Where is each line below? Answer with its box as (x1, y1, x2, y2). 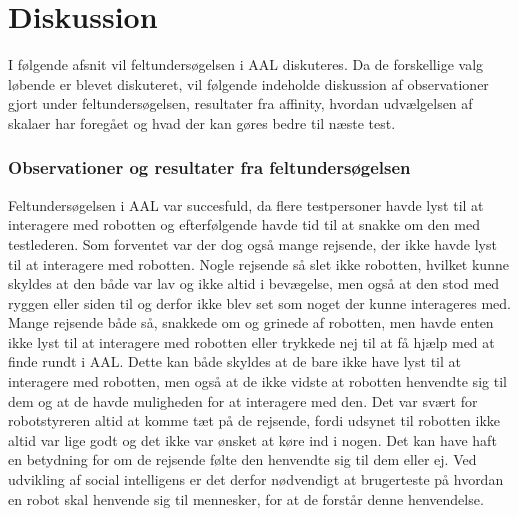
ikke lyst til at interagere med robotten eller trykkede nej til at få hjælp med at (8, 331, 495, 352)
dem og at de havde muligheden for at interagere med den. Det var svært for (8, 390, 478, 411)
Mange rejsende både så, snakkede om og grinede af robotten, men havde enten (8, 312, 494, 333)
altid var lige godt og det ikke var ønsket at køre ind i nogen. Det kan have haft (8, 429, 497, 450)
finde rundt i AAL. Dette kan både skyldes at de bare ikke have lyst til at (8, 351, 461, 372)
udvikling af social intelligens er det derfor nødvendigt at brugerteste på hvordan (8, 469, 504, 490)
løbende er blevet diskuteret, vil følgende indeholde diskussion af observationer (8, 73, 489, 94)
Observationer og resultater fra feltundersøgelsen (8, 155, 411, 180)
